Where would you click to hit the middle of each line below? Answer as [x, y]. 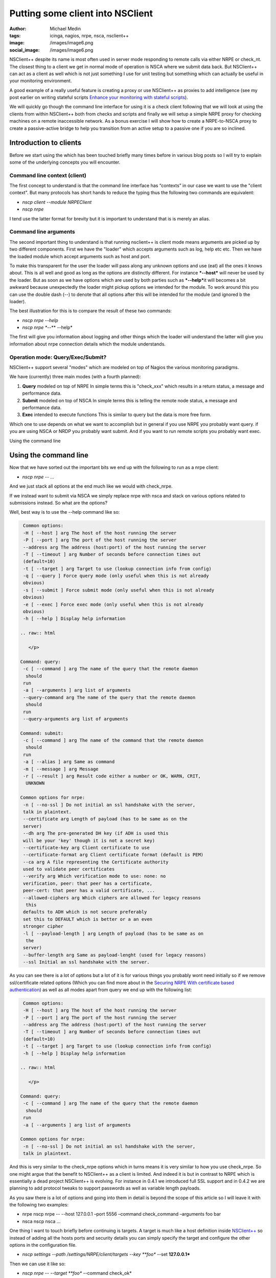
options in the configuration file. [43, 1245]
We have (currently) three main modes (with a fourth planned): [75, 377]
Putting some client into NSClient [81, 13]
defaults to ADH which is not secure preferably [85, 912]
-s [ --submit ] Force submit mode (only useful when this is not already [119, 590]
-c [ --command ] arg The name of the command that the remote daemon [113, 740]
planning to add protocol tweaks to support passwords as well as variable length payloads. [105, 1188]
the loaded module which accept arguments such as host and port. [80, 256]
